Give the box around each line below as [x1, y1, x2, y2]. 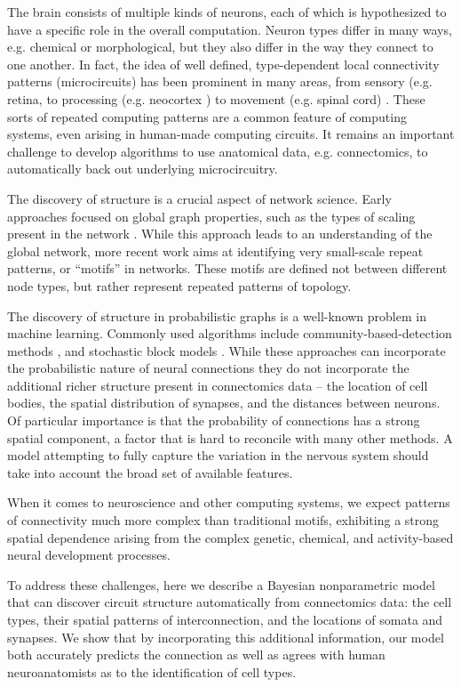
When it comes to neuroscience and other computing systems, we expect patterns [7, 493, 450, 512]
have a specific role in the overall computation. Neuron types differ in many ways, [7, 20, 452, 38]
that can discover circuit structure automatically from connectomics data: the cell [7, 593, 452, 611]
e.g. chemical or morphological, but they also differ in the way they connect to [7, 37, 433, 56]
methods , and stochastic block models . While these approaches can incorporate [7, 341, 446, 360]
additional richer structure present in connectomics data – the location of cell [7, 376, 428, 394]
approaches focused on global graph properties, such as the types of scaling [7, 206, 416, 225]
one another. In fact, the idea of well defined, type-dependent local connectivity [7, 54, 440, 73]
